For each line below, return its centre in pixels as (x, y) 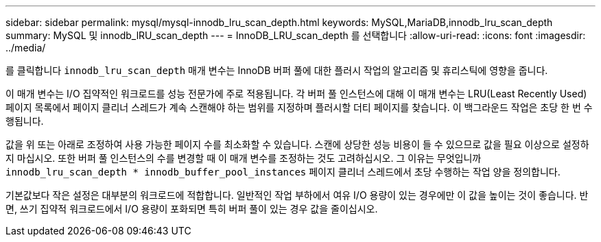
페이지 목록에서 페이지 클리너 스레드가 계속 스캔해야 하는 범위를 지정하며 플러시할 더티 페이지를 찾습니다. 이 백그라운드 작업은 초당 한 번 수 (299, 107)
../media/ (26, 48)
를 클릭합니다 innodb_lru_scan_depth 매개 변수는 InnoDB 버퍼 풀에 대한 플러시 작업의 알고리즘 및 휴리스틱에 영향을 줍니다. (277, 70)
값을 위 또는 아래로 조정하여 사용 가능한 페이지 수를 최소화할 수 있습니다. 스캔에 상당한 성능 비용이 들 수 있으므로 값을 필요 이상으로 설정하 (297, 144)
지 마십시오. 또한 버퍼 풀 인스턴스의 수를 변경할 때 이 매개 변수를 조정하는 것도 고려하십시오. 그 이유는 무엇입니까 (244, 158)
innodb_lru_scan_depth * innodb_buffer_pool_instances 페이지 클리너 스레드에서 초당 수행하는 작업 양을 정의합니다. (283, 172)
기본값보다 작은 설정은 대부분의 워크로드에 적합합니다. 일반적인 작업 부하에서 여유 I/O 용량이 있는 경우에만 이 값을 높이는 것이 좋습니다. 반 (297, 195)
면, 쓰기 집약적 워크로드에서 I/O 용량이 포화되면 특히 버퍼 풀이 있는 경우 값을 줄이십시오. (192, 209)
